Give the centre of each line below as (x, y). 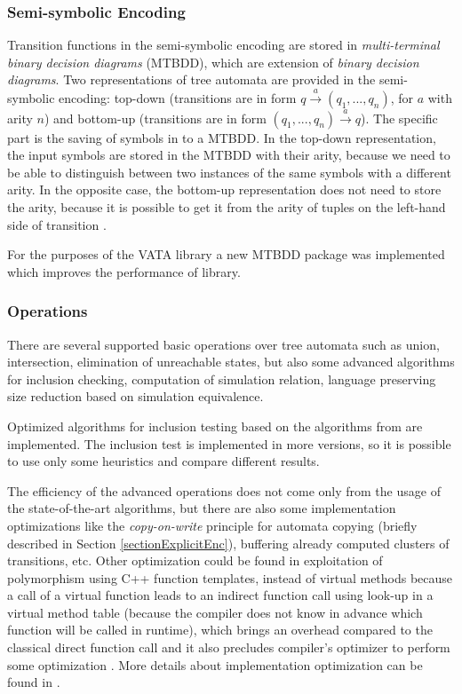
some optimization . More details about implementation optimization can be (215, 664)
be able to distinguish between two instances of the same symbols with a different (229, 172)
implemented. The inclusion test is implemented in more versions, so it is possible (229, 443)
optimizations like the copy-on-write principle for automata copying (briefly (212, 525)
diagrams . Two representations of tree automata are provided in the (191, 79)
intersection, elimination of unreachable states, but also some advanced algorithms (231, 362)
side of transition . (57, 224)
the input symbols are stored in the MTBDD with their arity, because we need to (229, 155)
